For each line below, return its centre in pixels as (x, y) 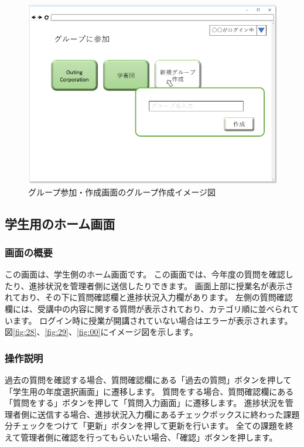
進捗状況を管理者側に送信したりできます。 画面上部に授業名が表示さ (161, 285)
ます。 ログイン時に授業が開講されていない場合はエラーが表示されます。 (153, 320)
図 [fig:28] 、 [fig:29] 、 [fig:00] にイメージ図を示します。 (101, 332)
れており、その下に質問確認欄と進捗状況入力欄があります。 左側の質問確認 (149, 297)
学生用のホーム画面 (60, 223)
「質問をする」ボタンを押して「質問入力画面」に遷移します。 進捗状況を (145, 403)
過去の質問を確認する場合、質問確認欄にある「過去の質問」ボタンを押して (148, 380)
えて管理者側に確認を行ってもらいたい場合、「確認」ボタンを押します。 (141, 437)
